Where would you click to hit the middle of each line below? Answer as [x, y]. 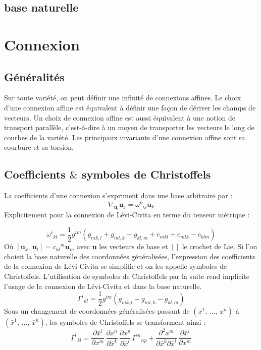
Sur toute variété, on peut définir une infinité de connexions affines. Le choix [123, 98]
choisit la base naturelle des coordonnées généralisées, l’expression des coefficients [130, 256]
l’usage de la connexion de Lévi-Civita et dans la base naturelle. [103, 286]
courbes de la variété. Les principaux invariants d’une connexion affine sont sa [125, 137]
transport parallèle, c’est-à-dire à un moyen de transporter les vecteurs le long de [129, 127]
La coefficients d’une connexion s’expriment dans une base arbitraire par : [118, 195]
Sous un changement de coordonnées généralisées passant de [97, 310]
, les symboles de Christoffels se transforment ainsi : [125, 322]
